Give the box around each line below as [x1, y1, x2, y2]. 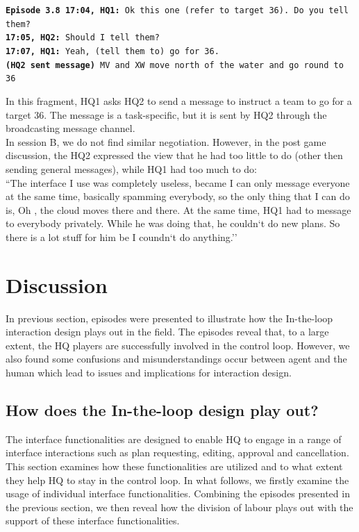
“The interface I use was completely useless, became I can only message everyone [6, 175, 350, 190]
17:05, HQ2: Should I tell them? [6, 33, 160, 43]
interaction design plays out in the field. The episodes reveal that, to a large [6, 324, 329, 339]
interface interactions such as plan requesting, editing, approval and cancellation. [6, 445, 349, 460]
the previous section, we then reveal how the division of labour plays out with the [6, 499, 353, 514]
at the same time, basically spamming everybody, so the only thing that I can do [6, 189, 350, 203]
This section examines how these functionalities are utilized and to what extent [6, 458, 343, 473]
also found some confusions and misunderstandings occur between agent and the [6, 351, 347, 366]
